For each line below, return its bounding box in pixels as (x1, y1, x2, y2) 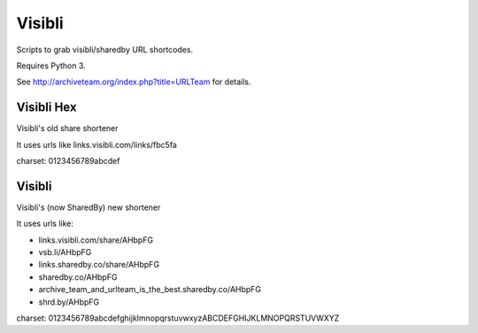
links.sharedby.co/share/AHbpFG (38, 259, 159, 270)
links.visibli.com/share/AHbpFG (38, 235, 154, 245)
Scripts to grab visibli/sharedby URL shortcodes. (16, 44, 194, 55)
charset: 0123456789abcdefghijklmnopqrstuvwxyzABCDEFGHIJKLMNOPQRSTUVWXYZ (16, 313, 340, 323)
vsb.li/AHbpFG (38, 247, 92, 258)
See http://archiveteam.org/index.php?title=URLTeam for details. (16, 76, 251, 88)
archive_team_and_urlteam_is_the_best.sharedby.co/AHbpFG (38, 284, 261, 295)
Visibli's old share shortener (16, 123, 119, 134)
